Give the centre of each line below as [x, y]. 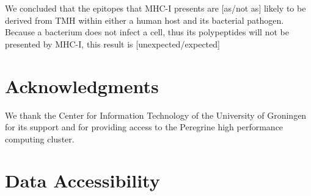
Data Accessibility [82, 180]
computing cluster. [40, 138]
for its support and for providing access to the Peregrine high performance [144, 127]
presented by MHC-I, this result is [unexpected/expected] [112, 44]
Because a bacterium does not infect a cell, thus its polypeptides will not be [147, 32]
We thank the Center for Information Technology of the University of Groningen [156, 115]
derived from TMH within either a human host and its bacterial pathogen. [145, 20]
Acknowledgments [82, 86]
